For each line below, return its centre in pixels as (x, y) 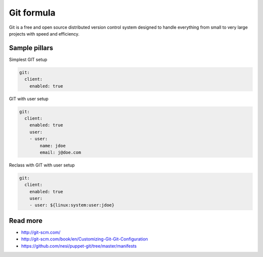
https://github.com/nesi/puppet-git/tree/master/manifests (79, 246)
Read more (26, 221)
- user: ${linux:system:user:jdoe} (72, 205)
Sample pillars (31, 48)
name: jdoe (53, 146)
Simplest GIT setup (28, 59)
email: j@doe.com (60, 152)
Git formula (32, 13)
